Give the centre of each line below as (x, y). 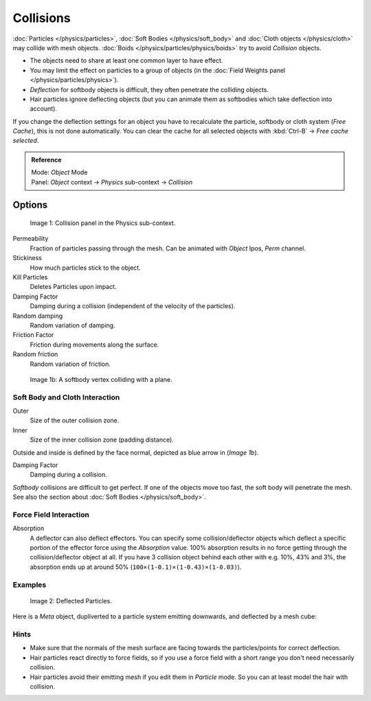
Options (30, 205)
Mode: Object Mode (59, 173)
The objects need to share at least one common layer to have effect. (126, 61)
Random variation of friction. (70, 364)
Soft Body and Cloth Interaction (66, 397)
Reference (46, 160)
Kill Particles (30, 277)
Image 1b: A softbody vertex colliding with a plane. (101, 379)
